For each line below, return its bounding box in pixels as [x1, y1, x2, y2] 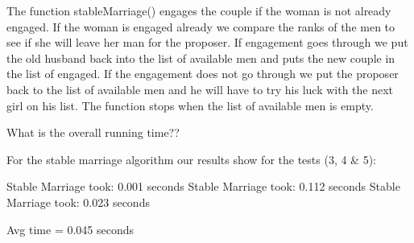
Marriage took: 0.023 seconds [6, 193, 150, 210]
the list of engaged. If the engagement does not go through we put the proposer [6, 65, 399, 82]
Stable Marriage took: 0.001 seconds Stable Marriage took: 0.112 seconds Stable [6, 178, 400, 195]
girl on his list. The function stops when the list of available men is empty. [6, 97, 374, 113]
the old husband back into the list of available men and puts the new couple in [6, 49, 395, 66]
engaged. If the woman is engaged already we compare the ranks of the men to [6, 18, 395, 35]
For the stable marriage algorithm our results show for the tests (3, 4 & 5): [6, 150, 377, 167]
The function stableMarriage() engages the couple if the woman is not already [6, 2, 391, 19]
